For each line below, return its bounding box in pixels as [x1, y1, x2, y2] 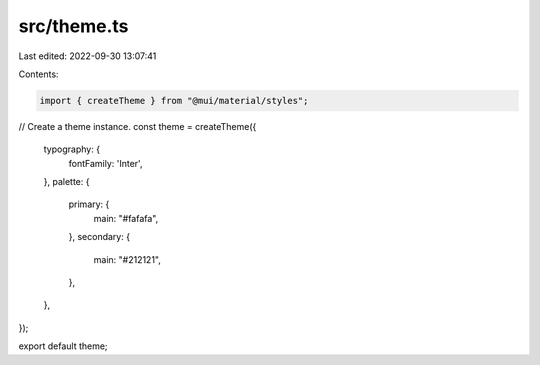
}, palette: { [43, 176, 90, 188]
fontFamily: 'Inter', [68, 157, 143, 169]
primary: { [68, 198, 110, 210]
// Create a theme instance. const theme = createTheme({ [18, 120, 257, 132]
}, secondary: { [68, 231, 130, 243]
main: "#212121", [93, 253, 162, 265]
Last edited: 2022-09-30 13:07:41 [18, 50, 157, 62]
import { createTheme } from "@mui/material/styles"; [39, 95, 309, 106]
